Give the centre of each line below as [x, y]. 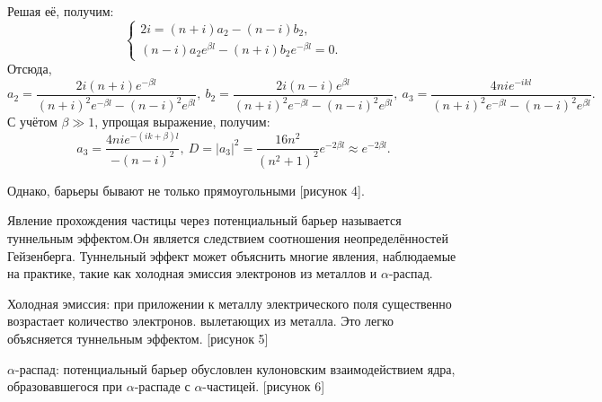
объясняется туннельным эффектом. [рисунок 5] [138, 338]
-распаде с [162, 386]
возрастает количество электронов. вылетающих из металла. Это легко [201, 321]
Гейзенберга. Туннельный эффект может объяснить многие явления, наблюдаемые [232, 255]
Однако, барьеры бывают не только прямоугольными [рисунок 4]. [186, 190]
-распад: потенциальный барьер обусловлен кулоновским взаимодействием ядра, [235, 368]
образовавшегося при [65, 386]
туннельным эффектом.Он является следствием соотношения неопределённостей [228, 238]
